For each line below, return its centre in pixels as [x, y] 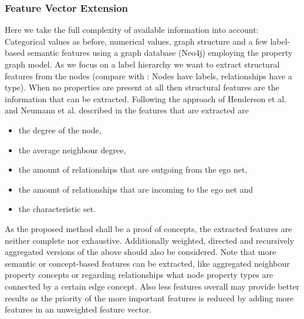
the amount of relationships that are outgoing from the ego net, [133, 169]
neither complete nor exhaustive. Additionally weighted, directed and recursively [150, 240]
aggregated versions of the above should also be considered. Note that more [141, 252]
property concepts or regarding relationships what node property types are [139, 275]
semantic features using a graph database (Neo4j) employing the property [160, 53]
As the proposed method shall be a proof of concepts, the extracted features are [148, 228]
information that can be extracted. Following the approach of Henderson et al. [146, 98]
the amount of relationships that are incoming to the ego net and [136, 189]
